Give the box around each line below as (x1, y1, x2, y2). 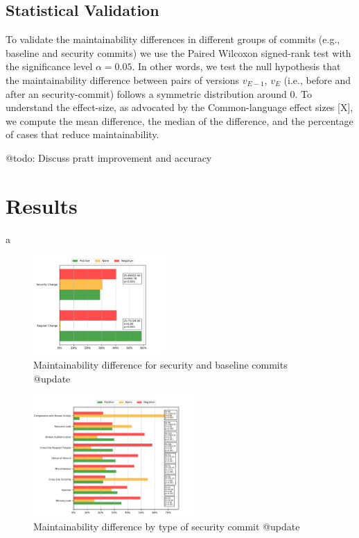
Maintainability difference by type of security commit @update (33, 519, 300, 533)
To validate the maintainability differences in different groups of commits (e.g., (6, 32, 340, 47)
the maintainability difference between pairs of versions (6, 72, 240, 87)
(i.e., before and (283, 72, 351, 87)
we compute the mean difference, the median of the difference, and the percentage (6, 113, 353, 128)
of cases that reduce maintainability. (6, 127, 159, 142)
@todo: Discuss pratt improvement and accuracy (6, 150, 212, 165)
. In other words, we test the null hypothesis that (132, 59, 341, 74)
